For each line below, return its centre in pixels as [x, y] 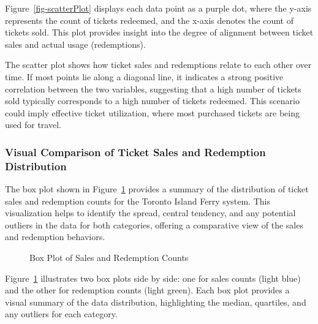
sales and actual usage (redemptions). [75, 44]
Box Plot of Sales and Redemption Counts [109, 258]
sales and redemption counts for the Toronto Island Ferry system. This [138, 201]
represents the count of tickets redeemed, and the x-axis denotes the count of [150, 20]
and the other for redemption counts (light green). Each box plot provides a [147, 290]
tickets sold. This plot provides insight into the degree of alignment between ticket [159, 32]
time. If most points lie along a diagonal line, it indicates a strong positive [144, 76]
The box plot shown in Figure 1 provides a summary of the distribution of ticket [157, 189]
